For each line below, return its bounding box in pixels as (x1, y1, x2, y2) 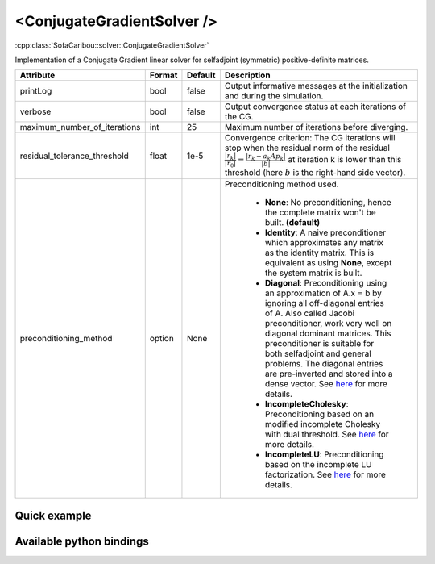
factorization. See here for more (264, 469, 387, 480)
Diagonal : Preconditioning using (264, 278, 387, 289)
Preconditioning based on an (264, 408, 375, 420)
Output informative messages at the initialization (224, 81, 408, 92)
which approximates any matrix (264, 237, 384, 249)
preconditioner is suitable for (264, 338, 375, 349)
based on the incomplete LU (264, 459, 372, 470)
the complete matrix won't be (264, 207, 376, 218)
